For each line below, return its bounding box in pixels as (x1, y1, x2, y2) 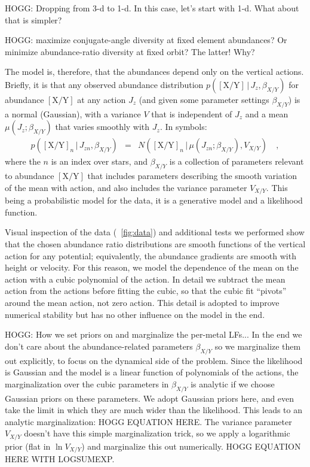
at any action (77, 93, 126, 105)
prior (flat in (5, 439, 51, 452)
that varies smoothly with (55, 120, 150, 133)
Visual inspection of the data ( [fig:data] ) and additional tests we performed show (5, 226, 305, 238)
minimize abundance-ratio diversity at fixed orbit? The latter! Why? (5, 45, 255, 57)
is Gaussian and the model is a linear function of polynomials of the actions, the (5, 366, 299, 378)
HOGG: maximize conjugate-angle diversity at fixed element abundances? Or (5, 34, 287, 46)
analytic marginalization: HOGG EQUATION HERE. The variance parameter (5, 415, 292, 427)
